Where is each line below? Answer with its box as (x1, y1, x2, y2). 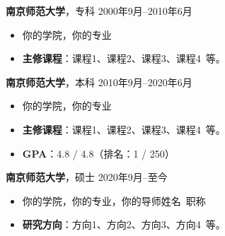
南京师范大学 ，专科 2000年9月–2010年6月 (6, 4, 192, 18)
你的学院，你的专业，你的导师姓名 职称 (22, 193, 206, 208)
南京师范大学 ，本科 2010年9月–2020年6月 (6, 74, 192, 89)
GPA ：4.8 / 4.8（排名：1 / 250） (22, 146, 175, 160)
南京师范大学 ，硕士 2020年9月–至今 (6, 170, 168, 184)
